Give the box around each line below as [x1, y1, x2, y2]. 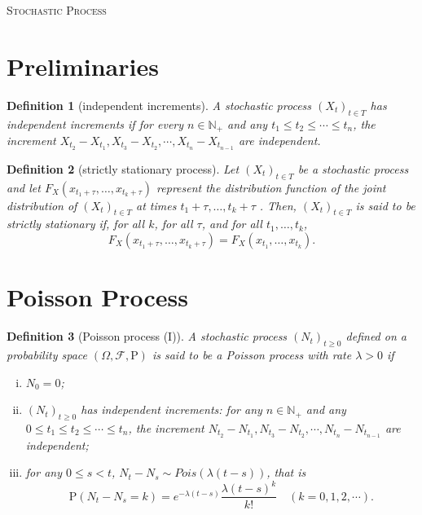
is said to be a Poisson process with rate [152, 346, 352, 363]
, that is [266, 464, 306, 481]
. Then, [259, 196, 297, 213]
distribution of [7, 196, 77, 213]
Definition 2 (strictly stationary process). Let [7, 160, 240, 177]
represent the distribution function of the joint [156, 178, 386, 196]
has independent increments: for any [81, 401, 262, 418]
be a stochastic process [297, 160, 409, 177]
